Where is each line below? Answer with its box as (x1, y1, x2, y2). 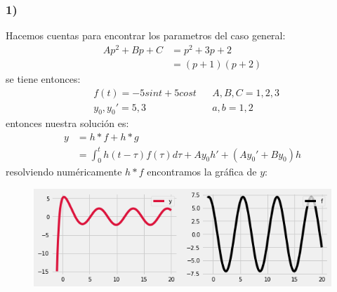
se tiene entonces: (6, 71, 81, 86)
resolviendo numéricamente (6, 164, 122, 179)
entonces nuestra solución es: (6, 116, 129, 131)
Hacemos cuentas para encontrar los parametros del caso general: (6, 28, 286, 43)
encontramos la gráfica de (147, 164, 257, 179)
